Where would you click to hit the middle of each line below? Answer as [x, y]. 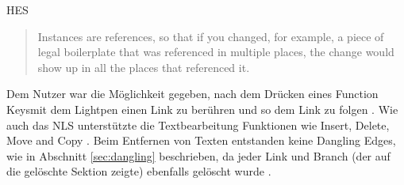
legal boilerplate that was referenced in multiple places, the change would [216, 52]
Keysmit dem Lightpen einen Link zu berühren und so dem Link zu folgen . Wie [202, 109]
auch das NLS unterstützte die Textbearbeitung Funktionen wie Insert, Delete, [198, 125]
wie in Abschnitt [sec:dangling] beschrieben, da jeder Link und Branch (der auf [198, 155]
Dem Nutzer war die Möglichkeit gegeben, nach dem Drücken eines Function [192, 94]
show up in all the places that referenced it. [144, 67]
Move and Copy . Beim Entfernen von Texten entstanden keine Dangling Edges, [201, 140]
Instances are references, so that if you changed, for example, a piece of [211, 36]
